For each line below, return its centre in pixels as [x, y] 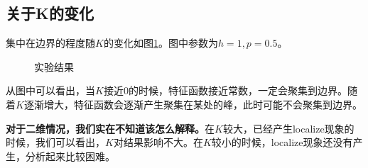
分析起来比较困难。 [70, 156]
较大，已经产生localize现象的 [288, 128]
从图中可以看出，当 [50, 90]
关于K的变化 [50, 13]
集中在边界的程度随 [50, 43]
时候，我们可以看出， [55, 142]
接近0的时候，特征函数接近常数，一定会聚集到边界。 [225, 90]
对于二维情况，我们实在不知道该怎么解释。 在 [110, 128]
